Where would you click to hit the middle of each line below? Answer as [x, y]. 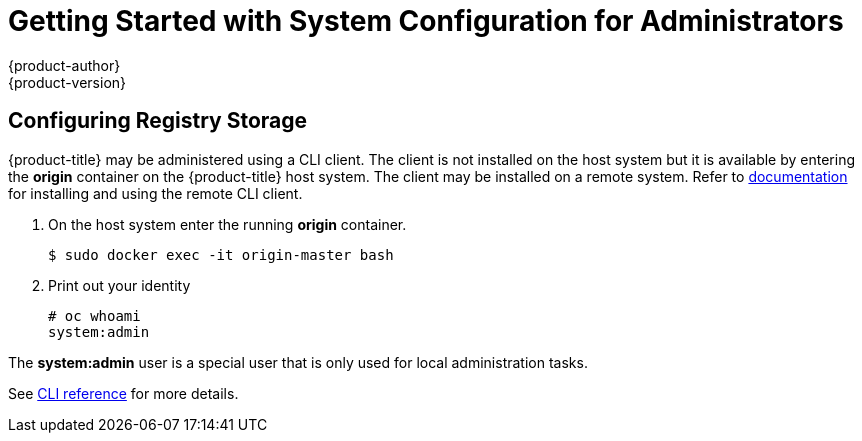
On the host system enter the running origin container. [227, 224]
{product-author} [64, 65]
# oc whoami [94, 315]
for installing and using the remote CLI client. [155, 193]
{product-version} [67, 82]
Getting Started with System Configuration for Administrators [426, 21]
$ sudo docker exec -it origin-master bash [221, 254]
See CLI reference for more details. [123, 393]
